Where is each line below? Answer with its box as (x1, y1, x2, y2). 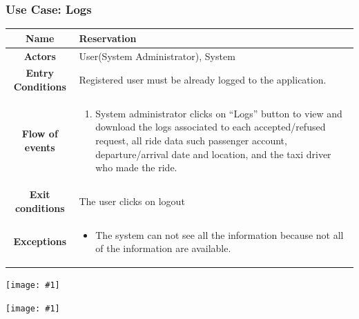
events (24, 139, 55, 154)
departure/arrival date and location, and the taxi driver (95, 146, 331, 161)
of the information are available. (95, 241, 231, 255)
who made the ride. (95, 160, 177, 175)
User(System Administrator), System (79, 48, 235, 63)
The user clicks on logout (79, 193, 185, 208)
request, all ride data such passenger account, (95, 133, 287, 148)
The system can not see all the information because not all (95, 227, 344, 242)
